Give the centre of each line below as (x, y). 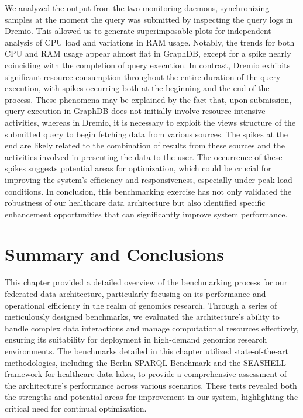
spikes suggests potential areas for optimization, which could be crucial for (138, 168)
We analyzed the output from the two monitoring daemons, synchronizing (137, 8)
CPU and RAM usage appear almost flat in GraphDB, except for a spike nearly (148, 53)
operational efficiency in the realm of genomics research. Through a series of (141, 305)
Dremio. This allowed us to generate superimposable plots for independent (138, 31)
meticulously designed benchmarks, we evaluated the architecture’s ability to (142, 317)
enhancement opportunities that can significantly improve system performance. (146, 214)
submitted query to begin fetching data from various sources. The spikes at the (146, 134)
